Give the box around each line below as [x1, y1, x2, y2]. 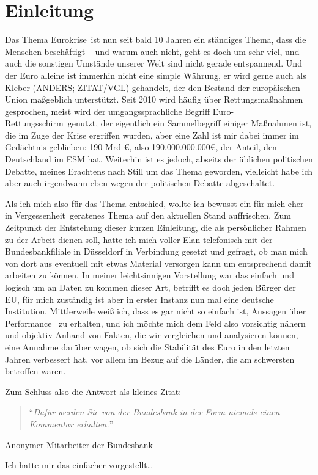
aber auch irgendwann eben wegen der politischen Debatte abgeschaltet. [5, 176, 275, 189]
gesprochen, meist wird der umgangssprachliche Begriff [5, 104, 210, 117]
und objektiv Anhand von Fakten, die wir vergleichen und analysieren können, [5, 328, 298, 341]
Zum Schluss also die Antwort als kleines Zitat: [5, 385, 182, 397]
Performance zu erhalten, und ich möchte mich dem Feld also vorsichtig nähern [5, 316, 306, 329]
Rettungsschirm [5, 117, 64, 129]
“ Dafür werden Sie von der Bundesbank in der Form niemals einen [29, 405, 280, 418]
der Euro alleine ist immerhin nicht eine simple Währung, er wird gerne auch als [5, 68, 306, 81]
